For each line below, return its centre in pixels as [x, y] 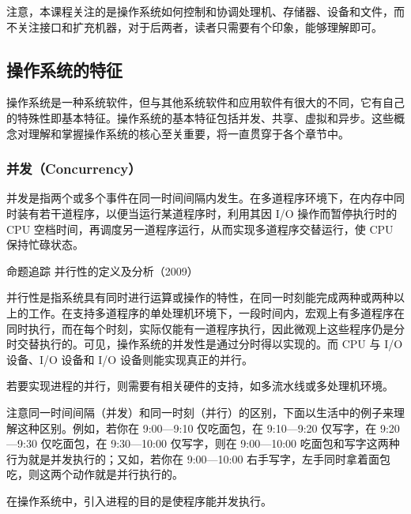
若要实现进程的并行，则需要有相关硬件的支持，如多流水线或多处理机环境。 [200, 386]
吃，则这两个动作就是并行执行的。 [95, 474]
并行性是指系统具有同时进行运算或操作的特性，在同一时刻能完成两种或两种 [200, 297]
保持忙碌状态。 [45, 244]
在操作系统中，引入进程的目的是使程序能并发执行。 [139, 500]
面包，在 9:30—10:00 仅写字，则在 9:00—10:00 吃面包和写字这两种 [231, 443]
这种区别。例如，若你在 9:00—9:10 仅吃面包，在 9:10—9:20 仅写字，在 [197, 428]
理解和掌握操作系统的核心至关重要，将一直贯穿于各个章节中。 [189, 133]
